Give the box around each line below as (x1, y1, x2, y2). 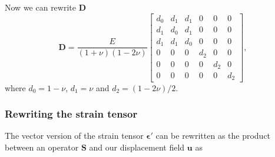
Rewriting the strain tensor (5, 106, 138, 121)
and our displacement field (89, 141, 185, 153)
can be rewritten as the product (155, 129, 271, 142)
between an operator (5, 141, 79, 153)
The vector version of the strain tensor (5, 129, 144, 142)
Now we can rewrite (5, 1, 76, 13)
